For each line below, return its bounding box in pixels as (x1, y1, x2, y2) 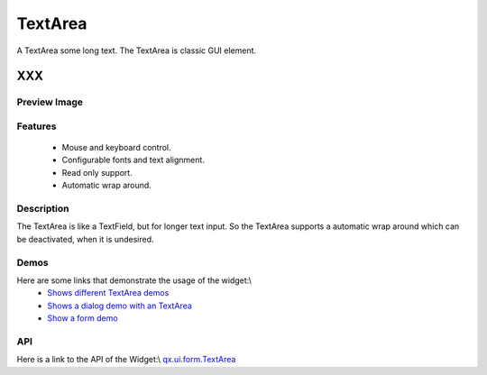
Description (16, 203, 69, 215)
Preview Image (16, 96, 83, 108)
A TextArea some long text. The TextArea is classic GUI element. (16, 45, 257, 56)
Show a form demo (47, 313, 118, 324)
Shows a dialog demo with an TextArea (47, 300, 193, 311)
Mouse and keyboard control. (61, 142, 171, 153)
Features (16, 120, 57, 133)
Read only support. (61, 167, 133, 178)
